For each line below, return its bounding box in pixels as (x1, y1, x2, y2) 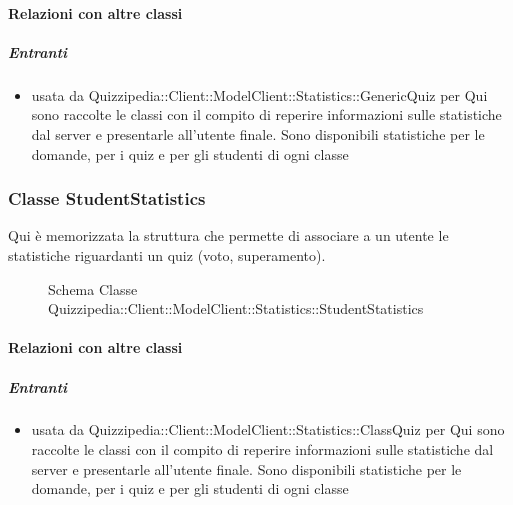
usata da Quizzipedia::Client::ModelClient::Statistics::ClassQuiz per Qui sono (31, 419, 505, 440)
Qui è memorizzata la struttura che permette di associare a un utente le (8, 225, 449, 246)
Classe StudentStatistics (8, 186, 206, 211)
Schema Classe (48, 278, 138, 299)
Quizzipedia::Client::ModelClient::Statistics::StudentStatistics (48, 298, 424, 319)
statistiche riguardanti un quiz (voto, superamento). (8, 244, 326, 265)
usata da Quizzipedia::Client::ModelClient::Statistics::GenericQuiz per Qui (31, 84, 488, 105)
